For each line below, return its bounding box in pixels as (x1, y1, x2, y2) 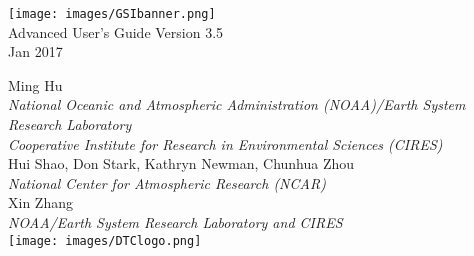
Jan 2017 (8, 41, 63, 62)
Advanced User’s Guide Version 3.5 (8, 21, 224, 42)
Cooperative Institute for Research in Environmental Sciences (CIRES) (8, 133, 443, 154)
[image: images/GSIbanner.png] (8, 7, 216, 21)
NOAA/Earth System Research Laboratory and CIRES (8, 212, 343, 232)
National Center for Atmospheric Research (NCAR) (8, 172, 326, 193)
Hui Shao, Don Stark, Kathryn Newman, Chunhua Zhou (8, 153, 355, 174)
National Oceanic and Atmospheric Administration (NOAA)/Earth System (8, 94, 466, 115)
